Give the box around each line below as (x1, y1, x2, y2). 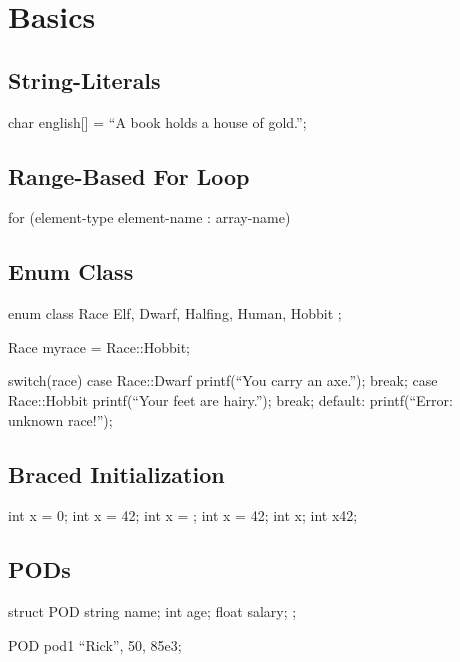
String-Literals (8, 64, 161, 95)
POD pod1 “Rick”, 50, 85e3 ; (8, 634, 182, 655)
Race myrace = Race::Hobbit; (8, 336, 191, 357)
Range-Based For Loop (8, 160, 250, 191)
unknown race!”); (8, 409, 113, 430)
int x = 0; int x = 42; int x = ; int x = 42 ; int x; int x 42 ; (8, 505, 358, 526)
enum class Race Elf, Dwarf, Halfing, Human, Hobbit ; (8, 303, 342, 324)
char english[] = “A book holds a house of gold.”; (8, 111, 307, 132)
